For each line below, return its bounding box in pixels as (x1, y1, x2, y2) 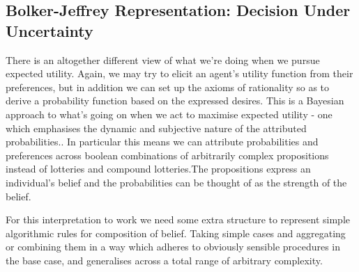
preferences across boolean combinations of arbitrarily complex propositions (6, 147, 329, 162)
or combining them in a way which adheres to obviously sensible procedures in (6, 239, 341, 254)
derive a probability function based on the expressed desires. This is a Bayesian (6, 93, 344, 108)
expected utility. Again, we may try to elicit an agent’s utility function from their (6, 66, 353, 81)
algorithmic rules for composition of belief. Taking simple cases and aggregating (6, 225, 346, 240)
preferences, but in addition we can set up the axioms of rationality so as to (6, 79, 330, 94)
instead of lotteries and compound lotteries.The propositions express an (6, 161, 311, 176)
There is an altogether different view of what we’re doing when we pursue (6, 52, 320, 67)
